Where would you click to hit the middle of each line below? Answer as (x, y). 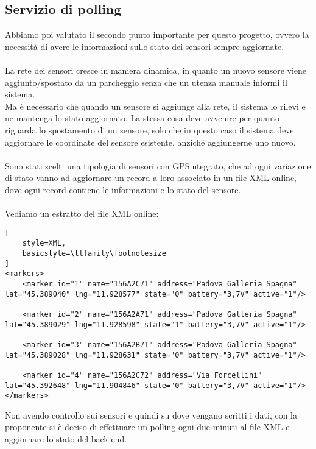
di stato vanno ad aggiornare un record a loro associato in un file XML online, (151, 178)
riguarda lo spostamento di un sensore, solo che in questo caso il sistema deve (149, 129)
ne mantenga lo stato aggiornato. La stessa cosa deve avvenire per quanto (142, 118)
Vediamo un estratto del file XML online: (82, 214)
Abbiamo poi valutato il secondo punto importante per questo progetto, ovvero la (157, 34)
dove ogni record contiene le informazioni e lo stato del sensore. (123, 189)
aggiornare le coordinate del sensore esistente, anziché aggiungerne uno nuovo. (150, 142)
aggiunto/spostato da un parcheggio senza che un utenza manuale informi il (146, 82)
